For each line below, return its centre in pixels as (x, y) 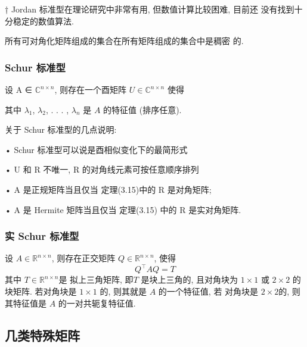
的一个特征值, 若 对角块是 (208, 291)
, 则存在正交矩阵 (83, 258)
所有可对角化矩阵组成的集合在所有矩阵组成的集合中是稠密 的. (124, 41)
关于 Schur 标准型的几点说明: (61, 129)
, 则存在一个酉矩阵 (91, 89)
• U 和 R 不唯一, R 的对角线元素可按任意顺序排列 (102, 169)
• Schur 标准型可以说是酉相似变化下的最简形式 (96, 149)
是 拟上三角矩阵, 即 (96, 279)
